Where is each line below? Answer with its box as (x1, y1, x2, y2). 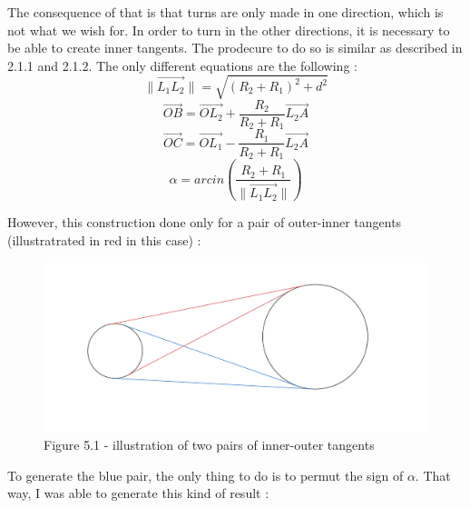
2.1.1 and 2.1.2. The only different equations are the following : (7, 55, 357, 75)
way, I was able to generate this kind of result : (7, 483, 269, 503)
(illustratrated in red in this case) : (7, 230, 201, 249)
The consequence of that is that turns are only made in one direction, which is (7, 3, 444, 21)
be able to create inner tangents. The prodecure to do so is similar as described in (7, 38, 463, 57)
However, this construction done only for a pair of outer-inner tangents (7, 213, 402, 232)
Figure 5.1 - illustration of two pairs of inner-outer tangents (44, 435, 375, 454)
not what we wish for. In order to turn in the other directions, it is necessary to (7, 20, 450, 39)
